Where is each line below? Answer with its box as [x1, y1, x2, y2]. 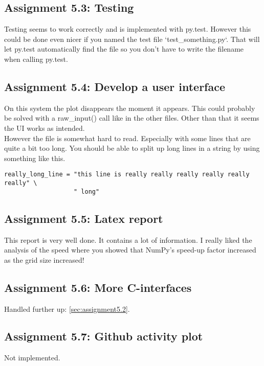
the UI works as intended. [4, 122, 85, 133]
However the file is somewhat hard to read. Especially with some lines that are [4, 132, 251, 143]
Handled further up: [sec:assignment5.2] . [4, 303, 130, 314]
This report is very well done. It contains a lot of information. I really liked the [4, 234, 252, 245]
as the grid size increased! [4, 254, 84, 265]
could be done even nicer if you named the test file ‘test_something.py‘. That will [4, 33, 260, 44]
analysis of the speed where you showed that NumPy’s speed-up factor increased [4, 244, 256, 255]
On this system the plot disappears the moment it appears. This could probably [4, 102, 255, 113]
